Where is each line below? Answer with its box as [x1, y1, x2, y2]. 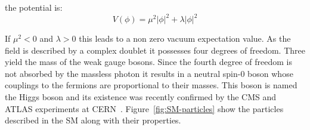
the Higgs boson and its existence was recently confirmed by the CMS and [5, 91, 277, 103]
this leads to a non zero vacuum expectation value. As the [79, 32, 291, 45]
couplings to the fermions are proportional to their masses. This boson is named [5, 79, 297, 91]
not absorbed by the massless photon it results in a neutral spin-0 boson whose [5, 67, 293, 79]
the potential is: [5, 1, 63, 13]
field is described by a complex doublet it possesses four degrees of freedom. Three [5, 44, 305, 56]
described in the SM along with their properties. [5, 114, 181, 126]
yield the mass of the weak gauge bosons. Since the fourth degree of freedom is [5, 55, 292, 68]
